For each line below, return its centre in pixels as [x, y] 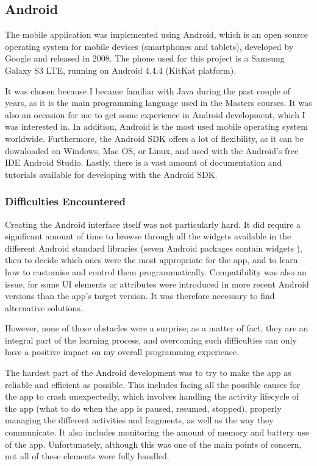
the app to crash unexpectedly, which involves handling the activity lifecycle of [152, 396]
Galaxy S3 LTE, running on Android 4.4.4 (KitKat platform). [121, 70]
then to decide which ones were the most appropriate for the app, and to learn [151, 260]
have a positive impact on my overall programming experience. [122, 352]
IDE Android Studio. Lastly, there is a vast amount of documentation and [144, 162]
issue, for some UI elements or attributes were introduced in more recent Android [157, 284]
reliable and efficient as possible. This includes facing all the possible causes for [153, 384]
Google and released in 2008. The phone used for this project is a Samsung [145, 58]
